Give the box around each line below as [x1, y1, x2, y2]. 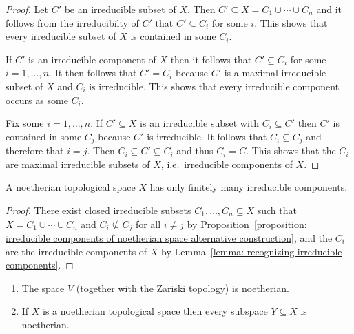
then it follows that [170, 52, 252, 66]
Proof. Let [6, 2, 48, 16]
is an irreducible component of [28, 52, 156, 66]
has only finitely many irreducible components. [149, 180, 348, 194]
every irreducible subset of [6, 29, 116, 43]
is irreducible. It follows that [147, 129, 267, 143]
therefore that [6, 143, 64, 158]
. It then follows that [49, 65, 137, 80]
